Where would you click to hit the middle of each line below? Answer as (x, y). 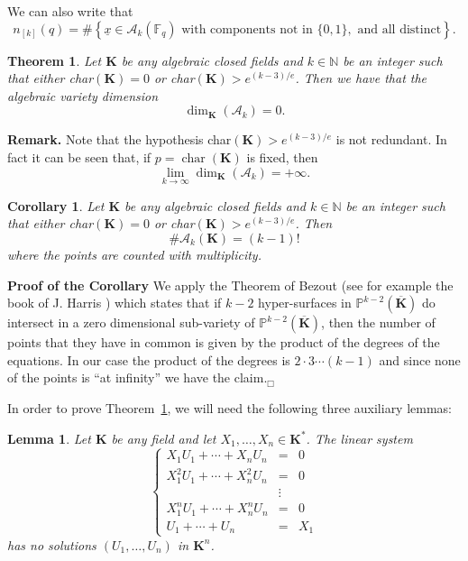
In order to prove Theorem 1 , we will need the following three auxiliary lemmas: (230, 407)
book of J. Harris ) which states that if (115, 303)
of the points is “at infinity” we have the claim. (138, 377)
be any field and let (164, 438)
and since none (420, 359)
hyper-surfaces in (305, 303)
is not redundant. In (391, 139)
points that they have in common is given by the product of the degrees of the (224, 342)
